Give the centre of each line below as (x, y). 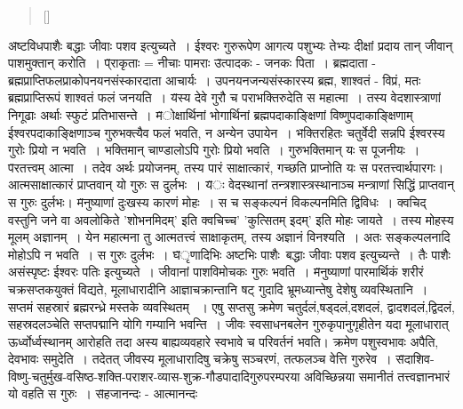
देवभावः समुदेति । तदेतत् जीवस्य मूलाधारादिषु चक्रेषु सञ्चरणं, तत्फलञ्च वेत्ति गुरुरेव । (200, 359)
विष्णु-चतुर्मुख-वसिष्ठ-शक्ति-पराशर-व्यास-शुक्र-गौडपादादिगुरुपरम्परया (154, 376)
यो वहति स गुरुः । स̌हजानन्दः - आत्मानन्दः (103, 393)
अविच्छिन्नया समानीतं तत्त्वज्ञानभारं (377, 376)
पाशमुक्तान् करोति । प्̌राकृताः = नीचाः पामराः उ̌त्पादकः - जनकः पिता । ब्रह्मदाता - (192, 63)
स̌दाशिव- (415, 359)
